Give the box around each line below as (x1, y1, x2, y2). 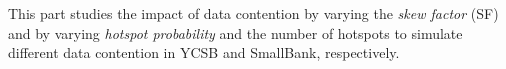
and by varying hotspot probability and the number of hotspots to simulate (8, 22, 463, 43)
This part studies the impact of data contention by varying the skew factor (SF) (8, 3, 499, 23)
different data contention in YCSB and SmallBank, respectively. (8, 42, 400, 63)
